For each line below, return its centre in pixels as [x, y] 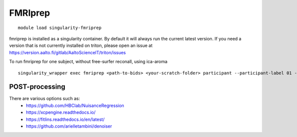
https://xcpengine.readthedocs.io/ [61, 112]
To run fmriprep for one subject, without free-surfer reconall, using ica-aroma [88, 62]
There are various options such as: [45, 99]
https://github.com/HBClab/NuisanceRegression [75, 105]
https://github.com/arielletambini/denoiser [69, 126]
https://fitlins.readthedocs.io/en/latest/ [65, 119]
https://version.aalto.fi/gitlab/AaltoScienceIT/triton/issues [68, 52]
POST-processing [37, 87]
